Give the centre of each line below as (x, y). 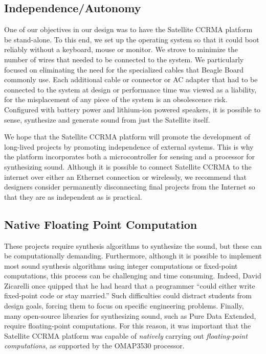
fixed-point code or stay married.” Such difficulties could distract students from (128, 296)
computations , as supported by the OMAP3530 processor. (94, 346)
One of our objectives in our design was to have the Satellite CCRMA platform (128, 29)
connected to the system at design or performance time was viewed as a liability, (130, 89)
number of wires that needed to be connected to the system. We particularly (124, 59)
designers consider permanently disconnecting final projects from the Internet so (130, 187)
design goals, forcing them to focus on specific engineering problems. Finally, (124, 306)
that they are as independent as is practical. (73, 196)
